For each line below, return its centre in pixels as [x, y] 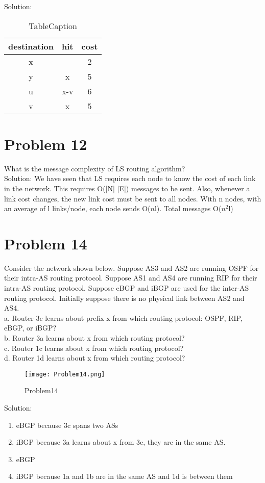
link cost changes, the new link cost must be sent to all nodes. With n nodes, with [133, 198]
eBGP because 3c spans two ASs [67, 425]
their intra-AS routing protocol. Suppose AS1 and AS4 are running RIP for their [131, 278]
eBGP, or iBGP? [30, 328]
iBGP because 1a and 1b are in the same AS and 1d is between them [124, 476]
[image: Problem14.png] [65, 374]
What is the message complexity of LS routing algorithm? [95, 168]
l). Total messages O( [188, 208]
